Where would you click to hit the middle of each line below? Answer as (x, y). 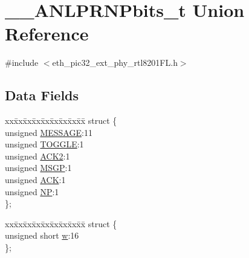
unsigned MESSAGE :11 (49, 132)
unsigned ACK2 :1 (37, 156)
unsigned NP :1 (32, 191)
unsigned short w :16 (42, 235)
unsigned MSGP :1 (38, 168)
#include (22, 63)
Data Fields (42, 95)
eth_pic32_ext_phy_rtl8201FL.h (115, 63)
